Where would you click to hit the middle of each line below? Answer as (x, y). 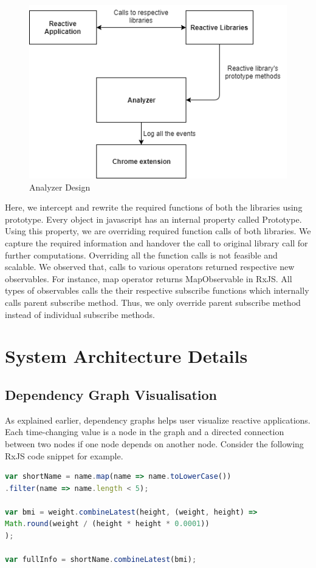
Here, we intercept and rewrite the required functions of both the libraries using (154, 207)
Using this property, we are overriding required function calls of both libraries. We (158, 231)
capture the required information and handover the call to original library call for (156, 243)
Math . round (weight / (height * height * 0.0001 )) (107, 524)
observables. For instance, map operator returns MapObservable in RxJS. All (149, 278)
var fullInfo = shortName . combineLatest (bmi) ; (101, 560)
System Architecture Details (126, 356)
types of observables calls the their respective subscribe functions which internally (157, 290)
